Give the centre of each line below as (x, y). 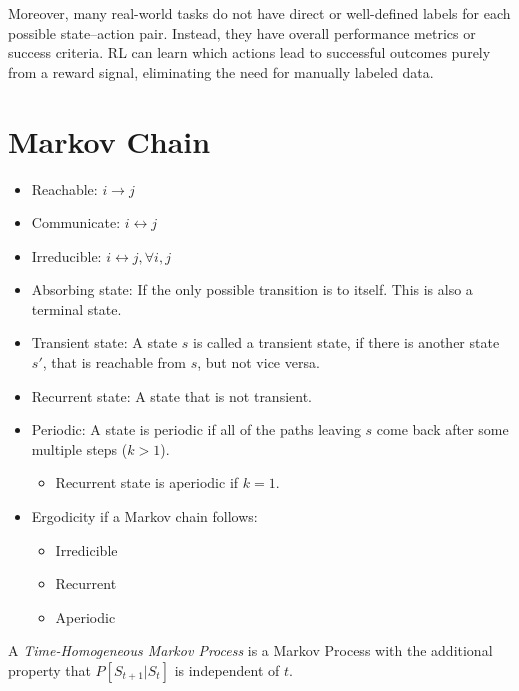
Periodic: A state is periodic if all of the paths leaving (196, 429)
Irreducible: (66, 255)
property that (49, 670)
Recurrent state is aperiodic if (147, 482)
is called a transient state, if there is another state (346, 342)
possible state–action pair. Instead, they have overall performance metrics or (242, 32)
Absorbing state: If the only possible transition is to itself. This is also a (252, 289)
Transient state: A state (104, 342)
